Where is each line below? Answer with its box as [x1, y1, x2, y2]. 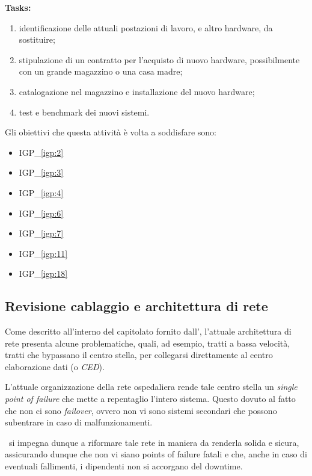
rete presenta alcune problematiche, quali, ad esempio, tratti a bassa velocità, [5, 336, 290, 349]
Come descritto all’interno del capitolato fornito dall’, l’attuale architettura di [5, 325, 292, 338]
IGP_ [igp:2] [19, 146, 64, 158]
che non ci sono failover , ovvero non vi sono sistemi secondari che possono [5, 404, 277, 416]
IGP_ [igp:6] [19, 206, 64, 219]
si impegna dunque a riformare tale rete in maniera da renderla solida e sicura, [8, 436, 299, 448]
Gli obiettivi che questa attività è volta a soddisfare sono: [5, 126, 217, 138]
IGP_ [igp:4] [19, 186, 64, 199]
